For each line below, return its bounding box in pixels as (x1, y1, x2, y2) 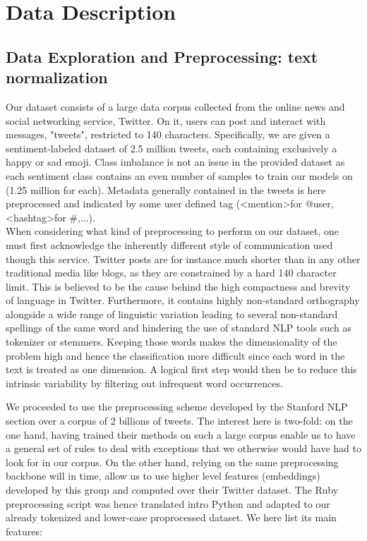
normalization (6, 66, 108, 88)
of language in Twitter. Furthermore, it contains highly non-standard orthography (6, 293, 360, 308)
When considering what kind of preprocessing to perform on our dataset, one (6, 224, 339, 238)
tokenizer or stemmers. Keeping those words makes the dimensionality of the (6, 334, 337, 349)
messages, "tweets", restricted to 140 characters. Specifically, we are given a (6, 127, 330, 142)
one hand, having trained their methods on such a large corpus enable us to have (6, 427, 356, 442)
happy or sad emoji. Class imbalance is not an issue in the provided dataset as (6, 154, 345, 169)
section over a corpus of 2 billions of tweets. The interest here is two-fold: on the (6, 413, 353, 428)
